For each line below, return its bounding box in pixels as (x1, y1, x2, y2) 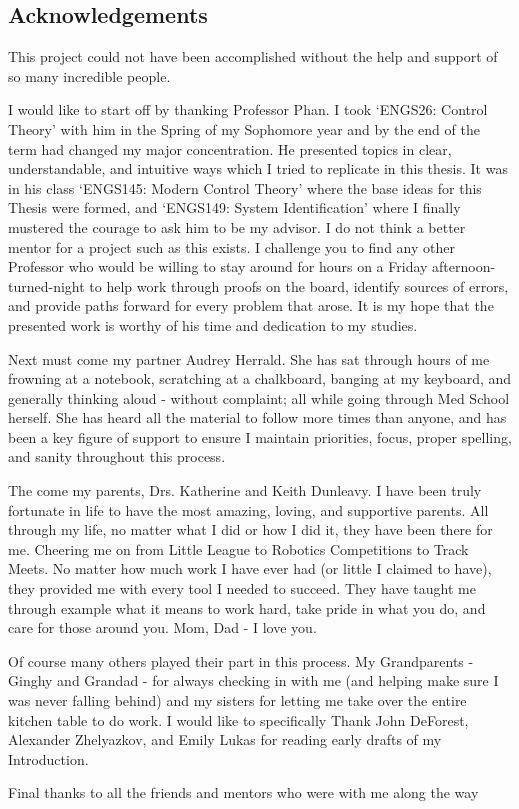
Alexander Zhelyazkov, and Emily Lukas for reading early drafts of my (8, 729, 442, 750)
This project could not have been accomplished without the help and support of (8, 46, 498, 67)
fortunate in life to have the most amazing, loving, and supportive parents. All (8, 499, 489, 520)
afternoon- (432, 256, 496, 277)
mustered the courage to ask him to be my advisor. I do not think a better (8, 216, 466, 237)
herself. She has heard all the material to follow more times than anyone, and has (8, 407, 507, 428)
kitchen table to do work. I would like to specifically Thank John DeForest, (8, 709, 469, 730)
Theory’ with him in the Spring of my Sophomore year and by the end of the (8, 118, 480, 139)
